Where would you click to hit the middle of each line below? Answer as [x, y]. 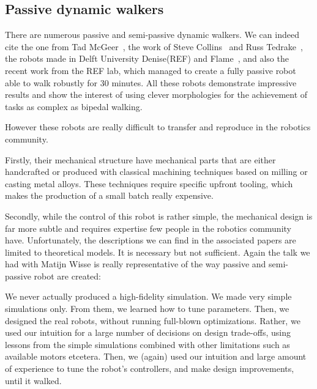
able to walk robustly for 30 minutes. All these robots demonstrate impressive [151, 82]
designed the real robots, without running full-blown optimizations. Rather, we [153, 320]
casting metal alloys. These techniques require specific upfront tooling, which [149, 183]
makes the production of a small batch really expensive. [109, 195]
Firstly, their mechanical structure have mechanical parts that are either [140, 159]
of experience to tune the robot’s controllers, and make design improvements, [150, 369]
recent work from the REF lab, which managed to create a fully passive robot [151, 70]
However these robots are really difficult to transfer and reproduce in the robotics [158, 127]
